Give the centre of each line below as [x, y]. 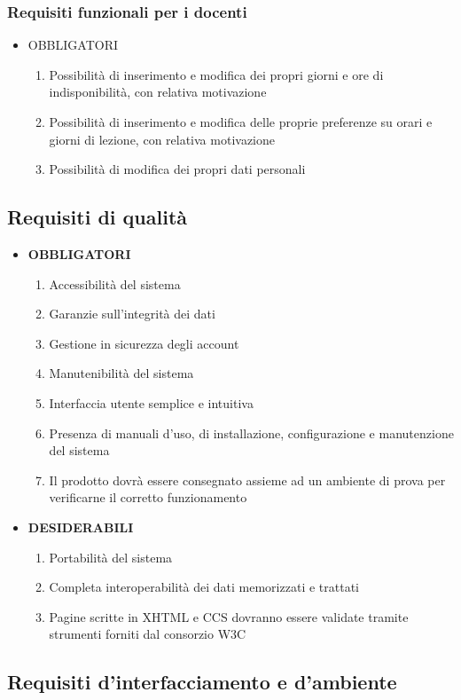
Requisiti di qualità [98, 217]
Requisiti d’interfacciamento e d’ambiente [202, 682]
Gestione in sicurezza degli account [144, 343]
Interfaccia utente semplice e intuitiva [151, 402]
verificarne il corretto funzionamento [148, 497]
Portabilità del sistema [111, 557]
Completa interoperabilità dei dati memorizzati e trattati [204, 587]
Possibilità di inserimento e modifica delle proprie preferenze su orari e [241, 122]
